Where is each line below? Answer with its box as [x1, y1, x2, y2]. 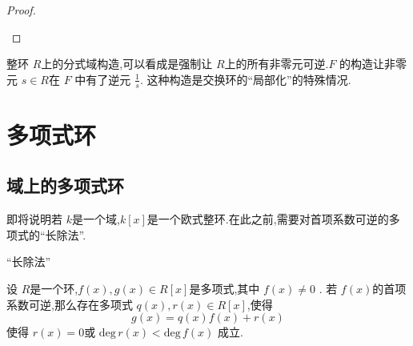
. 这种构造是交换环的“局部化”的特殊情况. [139, 70, 351, 87]
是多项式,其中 [189, 280, 260, 296]
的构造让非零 [339, 55, 407, 72]
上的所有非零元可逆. [224, 55, 329, 72]
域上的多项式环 [6, 173, 124, 198]
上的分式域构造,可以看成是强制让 [41, 55, 213, 72]
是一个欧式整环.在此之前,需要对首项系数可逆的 [146, 211, 389, 227]
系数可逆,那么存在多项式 [6, 296, 133, 312]
